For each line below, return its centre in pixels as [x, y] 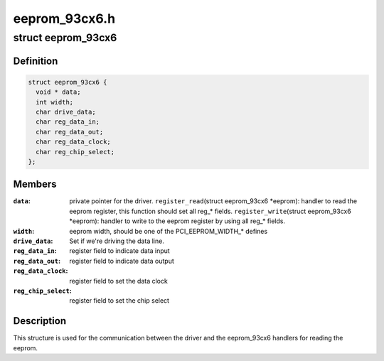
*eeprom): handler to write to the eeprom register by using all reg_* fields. [177, 221]
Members [35, 184]
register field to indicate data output [122, 261]
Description [40, 321]
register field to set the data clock [119, 281]
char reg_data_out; [70, 132]
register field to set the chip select [119, 301]
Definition [36, 61]
